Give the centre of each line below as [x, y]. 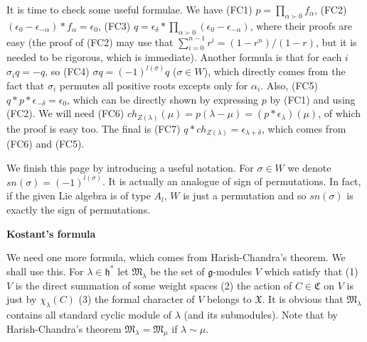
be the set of [177, 271]
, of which [340, 113]
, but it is [336, 42]
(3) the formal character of [137, 299]
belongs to [229, 299]
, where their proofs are [301, 25]
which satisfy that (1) [311, 271]
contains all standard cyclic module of [89, 315]
